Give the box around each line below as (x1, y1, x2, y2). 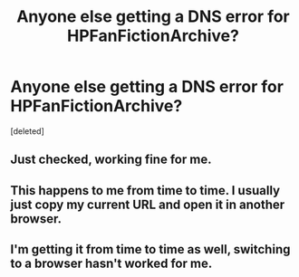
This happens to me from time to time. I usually (10, 183, 280, 198)
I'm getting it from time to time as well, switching (10, 242, 291, 257)
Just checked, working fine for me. (10, 152, 212, 167)
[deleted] (10, 125, 44, 137)
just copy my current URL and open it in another (10, 196, 285, 212)
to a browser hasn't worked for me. (10, 256, 213, 272)
